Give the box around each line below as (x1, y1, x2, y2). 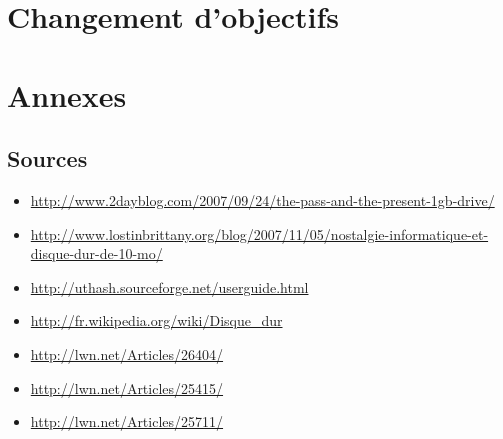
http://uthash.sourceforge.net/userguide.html (30, 276, 309, 297)
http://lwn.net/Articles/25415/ (30, 377, 224, 398)
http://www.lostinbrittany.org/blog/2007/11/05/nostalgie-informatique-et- (30, 223, 489, 244)
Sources (7, 143, 88, 174)
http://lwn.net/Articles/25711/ (30, 411, 224, 432)
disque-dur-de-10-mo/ (30, 243, 163, 264)
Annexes (7, 74, 127, 115)
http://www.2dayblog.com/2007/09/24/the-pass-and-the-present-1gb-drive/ (30, 189, 495, 210)
